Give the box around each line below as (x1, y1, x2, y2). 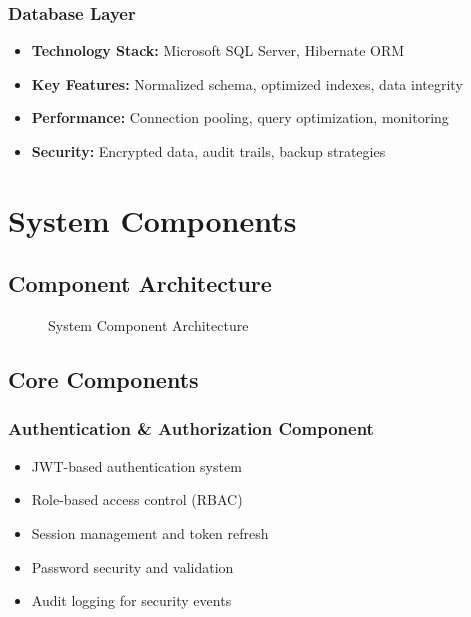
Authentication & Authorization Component (8, 416, 374, 441)
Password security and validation (31, 556, 234, 577)
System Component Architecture (48, 315, 249, 336)
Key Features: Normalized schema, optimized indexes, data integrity (31, 73, 463, 94)
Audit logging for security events (31, 590, 232, 611)
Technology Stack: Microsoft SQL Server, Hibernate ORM (31, 40, 405, 61)
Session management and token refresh (31, 522, 269, 543)
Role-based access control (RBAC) (31, 489, 243, 510)
